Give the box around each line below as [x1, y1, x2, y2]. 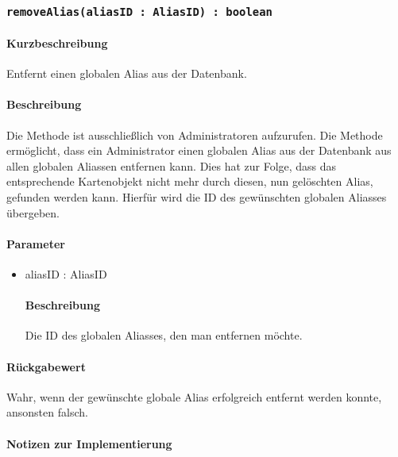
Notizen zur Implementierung [6, 435, 172, 451]
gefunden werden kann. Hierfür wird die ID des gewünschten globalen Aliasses [6, 188, 387, 205]
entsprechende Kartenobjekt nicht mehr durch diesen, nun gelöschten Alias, [6, 173, 373, 190]
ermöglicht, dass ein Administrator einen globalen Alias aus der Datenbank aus [6, 142, 392, 159]
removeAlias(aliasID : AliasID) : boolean [6, 5, 272, 18]
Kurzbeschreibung [6, 35, 108, 51]
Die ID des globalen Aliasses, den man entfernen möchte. [25, 327, 303, 344]
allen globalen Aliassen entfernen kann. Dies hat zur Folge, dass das [6, 157, 337, 174]
